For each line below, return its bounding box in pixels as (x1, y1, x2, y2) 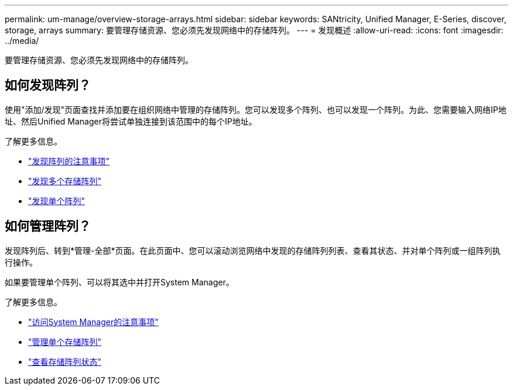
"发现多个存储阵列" (28, 175, 102, 186)
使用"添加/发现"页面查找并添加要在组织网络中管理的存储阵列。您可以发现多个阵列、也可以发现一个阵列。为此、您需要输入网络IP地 (5, 104, 507, 115)
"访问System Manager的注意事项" (28, 316, 159, 327)
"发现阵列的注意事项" (28, 156, 110, 166)
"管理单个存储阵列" (28, 336, 102, 347)
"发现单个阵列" (28, 195, 85, 206)
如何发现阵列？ (5, 78, 91, 93)
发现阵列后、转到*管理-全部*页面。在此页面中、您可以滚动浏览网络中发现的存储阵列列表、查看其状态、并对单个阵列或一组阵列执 (5, 245, 501, 256)
